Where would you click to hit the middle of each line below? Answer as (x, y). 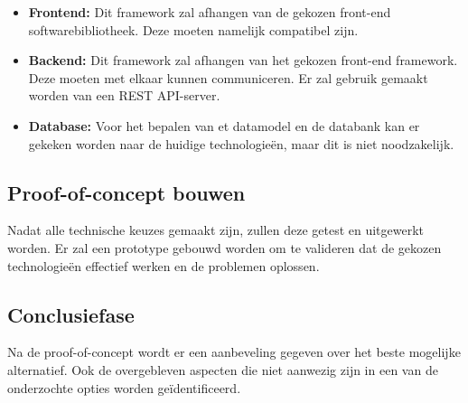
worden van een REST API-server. (124, 95)
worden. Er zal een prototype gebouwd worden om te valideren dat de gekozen (225, 247)
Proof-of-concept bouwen (126, 192)
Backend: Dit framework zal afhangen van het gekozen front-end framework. (243, 60)
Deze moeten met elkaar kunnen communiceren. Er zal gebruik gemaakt (228, 77)
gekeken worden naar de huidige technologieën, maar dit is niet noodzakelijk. (241, 143)
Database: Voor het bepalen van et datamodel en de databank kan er (224, 125)
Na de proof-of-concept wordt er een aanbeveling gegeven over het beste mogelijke (234, 352)
